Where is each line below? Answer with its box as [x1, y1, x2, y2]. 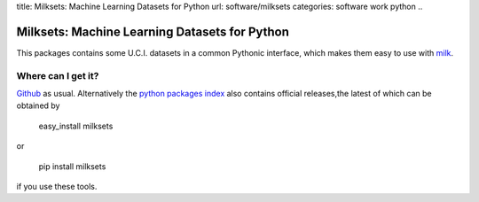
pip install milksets [38, 160, 106, 172]
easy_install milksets [38, 120, 114, 131]
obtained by [16, 100, 60, 111]
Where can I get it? [16, 69, 99, 82]
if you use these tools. [16, 182, 98, 191]
